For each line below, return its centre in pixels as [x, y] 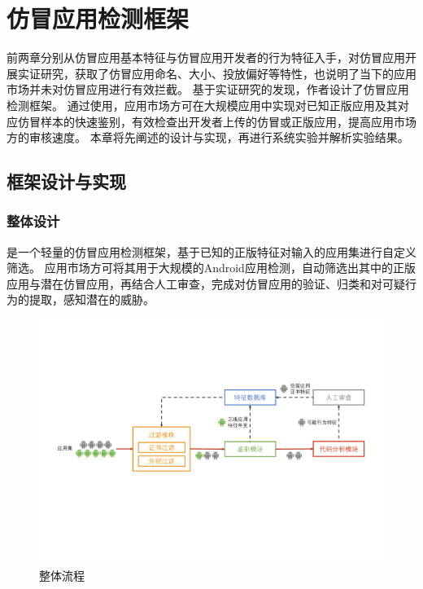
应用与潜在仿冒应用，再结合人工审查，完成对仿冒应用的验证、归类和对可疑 [206, 283]
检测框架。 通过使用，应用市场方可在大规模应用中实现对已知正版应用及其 [202, 105]
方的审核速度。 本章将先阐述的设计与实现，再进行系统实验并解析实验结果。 [208, 137]
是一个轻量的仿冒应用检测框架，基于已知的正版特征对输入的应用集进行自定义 [211, 251]
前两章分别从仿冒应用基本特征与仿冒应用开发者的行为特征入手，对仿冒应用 [206, 57]
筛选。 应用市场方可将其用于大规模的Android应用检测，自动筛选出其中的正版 [211, 268]
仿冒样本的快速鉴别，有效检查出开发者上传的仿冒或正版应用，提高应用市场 [217, 121]
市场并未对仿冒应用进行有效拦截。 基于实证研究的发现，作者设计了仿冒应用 [208, 89]
